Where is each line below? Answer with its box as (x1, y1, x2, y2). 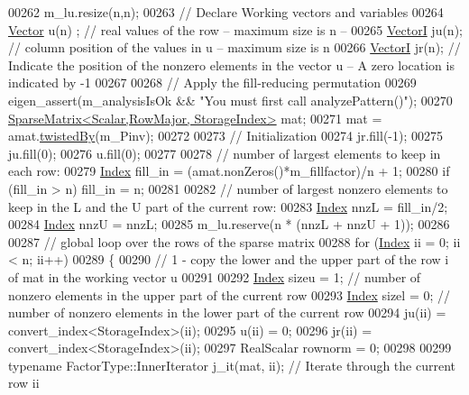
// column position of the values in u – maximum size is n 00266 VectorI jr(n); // (8, 38, 461, 57)
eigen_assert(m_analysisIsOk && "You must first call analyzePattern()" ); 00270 (8, 90, 453, 109)
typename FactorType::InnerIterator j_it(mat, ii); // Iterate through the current (8, 355, 455, 374)
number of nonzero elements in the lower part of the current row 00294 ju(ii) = (8, 303, 446, 322)
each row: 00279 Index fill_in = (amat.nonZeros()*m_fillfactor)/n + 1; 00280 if (8, 161, 450, 180)
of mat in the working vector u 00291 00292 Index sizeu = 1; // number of (8, 267, 421, 286)
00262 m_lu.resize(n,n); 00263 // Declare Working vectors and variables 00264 (8, 3, 444, 21)
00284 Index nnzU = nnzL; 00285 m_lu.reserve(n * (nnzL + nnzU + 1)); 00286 (8, 215, 450, 234)
